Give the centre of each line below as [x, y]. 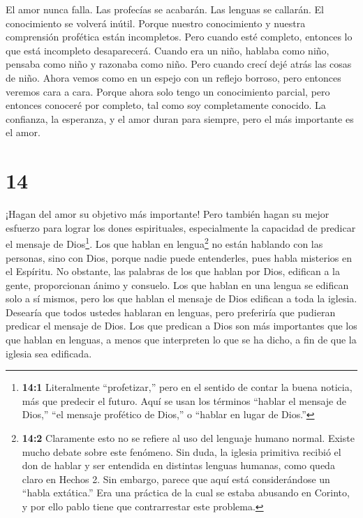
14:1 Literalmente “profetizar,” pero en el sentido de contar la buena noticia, [187, 387]
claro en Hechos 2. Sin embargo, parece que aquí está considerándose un [176, 479]
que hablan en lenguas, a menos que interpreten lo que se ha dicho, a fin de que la [181, 340]
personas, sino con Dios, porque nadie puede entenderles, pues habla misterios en [179, 257]
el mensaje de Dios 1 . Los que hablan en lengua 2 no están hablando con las [164, 243]
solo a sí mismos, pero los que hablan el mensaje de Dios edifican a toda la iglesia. [181, 298]
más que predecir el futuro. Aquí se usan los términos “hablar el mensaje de [184, 400]
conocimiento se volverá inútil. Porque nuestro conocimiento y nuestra [156, 23]
